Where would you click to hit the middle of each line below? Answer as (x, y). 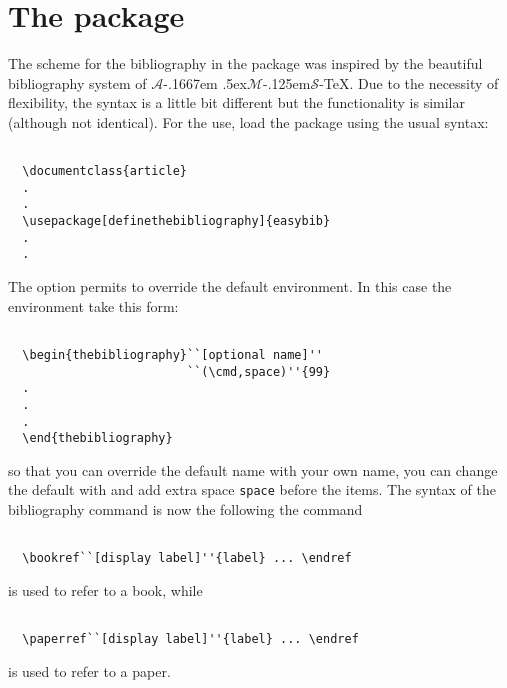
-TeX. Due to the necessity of (409, 82)
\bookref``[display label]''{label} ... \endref (187, 558)
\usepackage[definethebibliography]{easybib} (176, 221)
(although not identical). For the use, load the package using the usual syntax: (248, 121)
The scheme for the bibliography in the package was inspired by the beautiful (245, 63)
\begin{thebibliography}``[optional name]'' (172, 354)
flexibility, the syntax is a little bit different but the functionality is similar (236, 102)
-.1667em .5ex (205, 82)
